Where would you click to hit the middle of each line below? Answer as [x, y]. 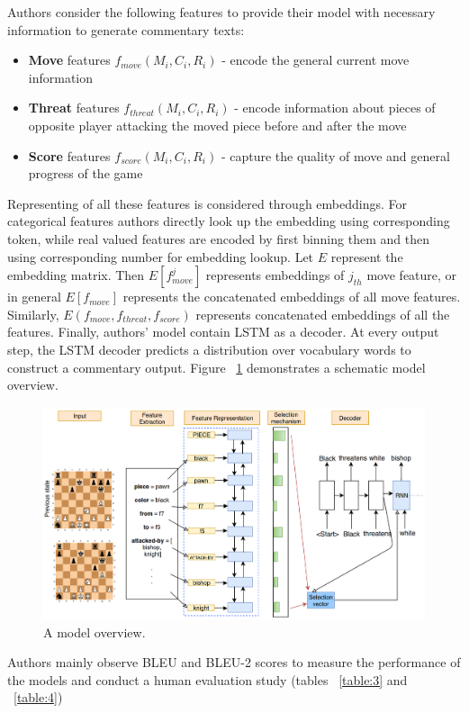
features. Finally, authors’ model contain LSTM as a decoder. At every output [223, 332]
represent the [367, 256]
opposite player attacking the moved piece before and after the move [217, 125]
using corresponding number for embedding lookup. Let [161, 256]
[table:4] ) [38, 697]
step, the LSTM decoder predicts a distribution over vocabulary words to [209, 349]
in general [34, 297]
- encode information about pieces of [335, 108]
